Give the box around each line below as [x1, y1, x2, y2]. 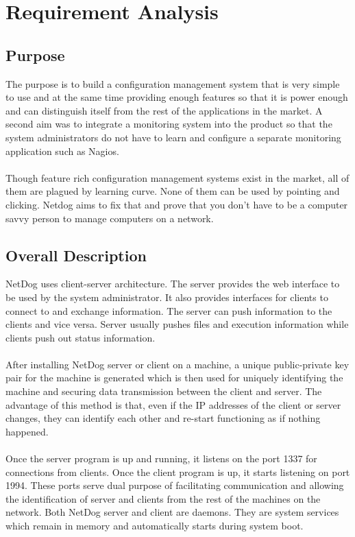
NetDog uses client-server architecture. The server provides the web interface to [5, 276, 340, 291]
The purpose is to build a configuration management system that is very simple [5, 76, 340, 91]
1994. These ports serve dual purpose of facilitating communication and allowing [5, 478, 344, 492]
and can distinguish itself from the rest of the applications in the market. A [5, 103, 323, 117]
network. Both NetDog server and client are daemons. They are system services [5, 505, 339, 519]
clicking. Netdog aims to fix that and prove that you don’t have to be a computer [5, 197, 348, 211]
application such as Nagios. [5, 143, 119, 158]
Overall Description [5, 244, 147, 265]
